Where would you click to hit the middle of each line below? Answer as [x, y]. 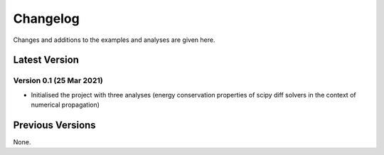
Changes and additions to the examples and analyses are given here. [114, 40]
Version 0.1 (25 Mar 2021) [58, 80]
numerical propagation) [65, 105]
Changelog [46, 18]
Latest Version [46, 60]
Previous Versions [54, 125]
